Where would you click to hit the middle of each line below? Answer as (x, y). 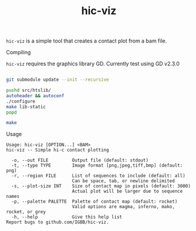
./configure (21, 101)
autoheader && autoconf (35, 95)
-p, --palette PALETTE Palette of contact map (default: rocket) (94, 202)
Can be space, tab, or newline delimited (123, 181)
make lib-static (26, 107)
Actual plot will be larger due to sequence (127, 192)
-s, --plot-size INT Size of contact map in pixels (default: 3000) (101, 186)
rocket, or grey (26, 212)
